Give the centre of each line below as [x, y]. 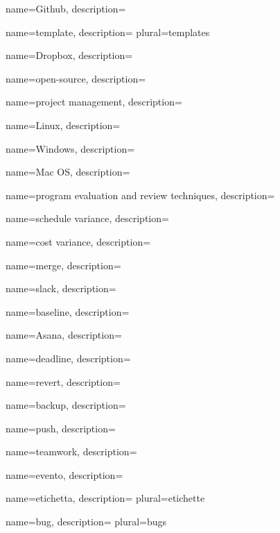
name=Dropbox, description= [69, 55]
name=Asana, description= [64, 335]
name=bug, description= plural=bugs [86, 522]
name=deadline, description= [68, 358]
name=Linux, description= [63, 125]
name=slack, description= [61, 288]
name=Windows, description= [70, 148]
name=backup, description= [66, 405]
